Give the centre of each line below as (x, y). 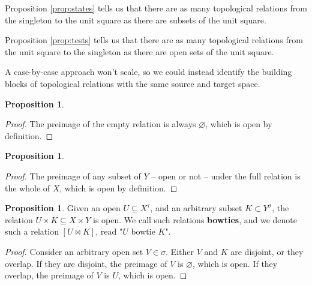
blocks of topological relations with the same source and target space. (133, 83)
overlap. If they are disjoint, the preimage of (86, 263)
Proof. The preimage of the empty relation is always (100, 124)
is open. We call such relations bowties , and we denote (195, 219)
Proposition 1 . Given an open (63, 208)
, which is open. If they (235, 263)
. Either (180, 251)
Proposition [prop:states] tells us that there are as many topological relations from (156, 8)
